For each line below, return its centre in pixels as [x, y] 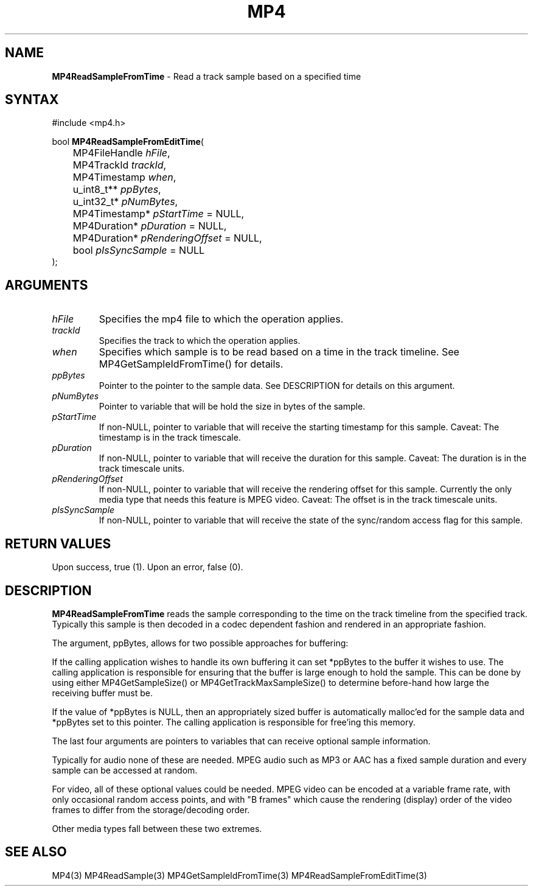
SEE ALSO [36, 852]
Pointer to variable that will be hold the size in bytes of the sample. [232, 407]
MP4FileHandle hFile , [121, 153]
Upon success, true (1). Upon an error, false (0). [148, 567]
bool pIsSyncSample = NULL [139, 250]
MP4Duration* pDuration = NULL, [150, 226]
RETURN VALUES [58, 543]
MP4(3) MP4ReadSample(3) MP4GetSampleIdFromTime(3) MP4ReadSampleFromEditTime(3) [239, 875]
